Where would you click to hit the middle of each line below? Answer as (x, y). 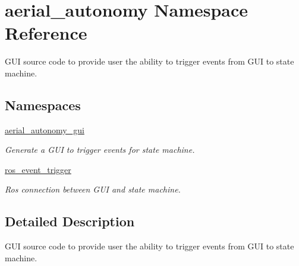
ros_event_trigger (38, 169)
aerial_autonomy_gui (45, 129)
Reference (46, 33)
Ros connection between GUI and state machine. (93, 189)
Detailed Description (70, 221)
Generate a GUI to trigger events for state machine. (100, 150)
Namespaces (43, 105)
